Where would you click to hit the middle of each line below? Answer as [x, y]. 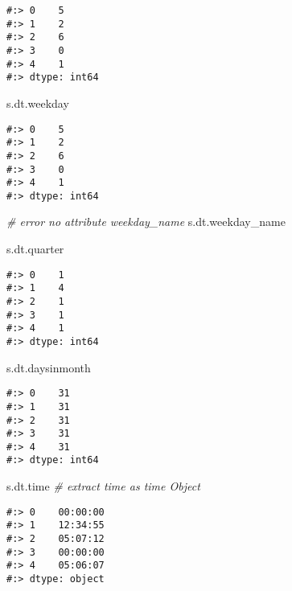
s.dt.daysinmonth [49, 367]
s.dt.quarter [35, 249]
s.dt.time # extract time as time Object [103, 486]
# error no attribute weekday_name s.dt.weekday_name [146, 222]
